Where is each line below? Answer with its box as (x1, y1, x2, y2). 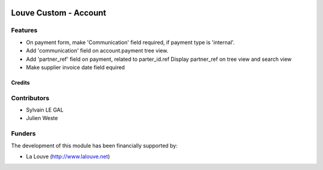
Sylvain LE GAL (26, 106, 64, 113)
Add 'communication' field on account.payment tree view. (26, 47, 169, 54)
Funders (11, 129, 36, 138)
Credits (11, 79, 30, 86)
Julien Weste (26, 115, 58, 122)
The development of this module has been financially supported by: (11, 142, 178, 149)
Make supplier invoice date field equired (26, 63, 125, 71)
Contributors (11, 94, 50, 102)
